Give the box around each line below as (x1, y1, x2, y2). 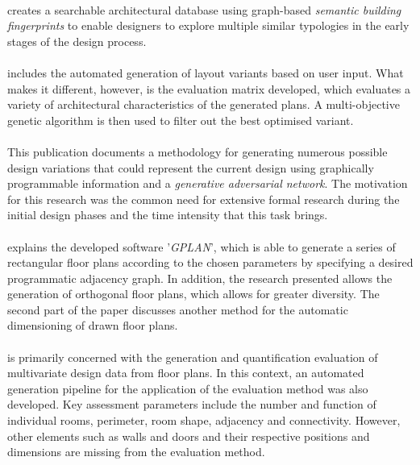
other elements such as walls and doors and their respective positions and (7, 427, 370, 444)
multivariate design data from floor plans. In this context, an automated (7, 364, 364, 381)
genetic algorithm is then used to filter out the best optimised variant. (7, 111, 354, 128)
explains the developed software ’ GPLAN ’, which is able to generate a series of (7, 238, 396, 255)
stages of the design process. (7, 32, 147, 49)
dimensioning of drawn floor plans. (7, 317, 178, 334)
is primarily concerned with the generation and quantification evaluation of (7, 348, 378, 365)
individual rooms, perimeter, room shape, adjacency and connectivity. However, (7, 412, 401, 429)
